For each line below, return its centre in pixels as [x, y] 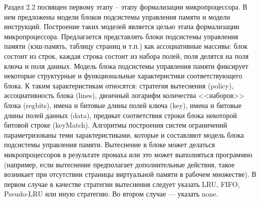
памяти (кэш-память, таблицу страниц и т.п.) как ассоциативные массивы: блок [126, 46]
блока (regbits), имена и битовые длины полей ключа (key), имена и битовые [123, 105]
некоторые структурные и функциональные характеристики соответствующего [123, 76]
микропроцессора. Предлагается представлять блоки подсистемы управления [121, 36]
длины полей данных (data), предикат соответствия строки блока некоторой [120, 115]
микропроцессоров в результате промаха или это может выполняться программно [128, 154]
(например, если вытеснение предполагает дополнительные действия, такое [119, 164]
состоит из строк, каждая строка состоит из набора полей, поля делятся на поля [126, 56]
